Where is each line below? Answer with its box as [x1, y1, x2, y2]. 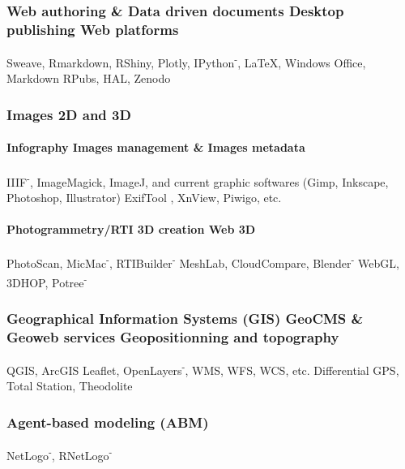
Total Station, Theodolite [6, 377, 133, 394]
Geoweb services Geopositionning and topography [6, 326, 339, 346]
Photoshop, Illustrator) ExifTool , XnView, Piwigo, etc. [6, 188, 282, 205]
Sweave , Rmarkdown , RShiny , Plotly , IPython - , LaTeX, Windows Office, [6, 52, 366, 71]
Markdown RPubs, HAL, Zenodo [6, 70, 171, 87]
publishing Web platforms [6, 19, 179, 39]
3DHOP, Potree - [6, 271, 87, 290]
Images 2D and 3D [6, 104, 131, 124]
